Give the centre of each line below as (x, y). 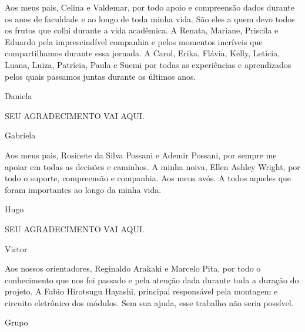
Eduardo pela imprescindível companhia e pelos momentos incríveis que (134, 41)
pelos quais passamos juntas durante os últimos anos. (100, 76)
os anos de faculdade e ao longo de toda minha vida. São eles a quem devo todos (150, 18)
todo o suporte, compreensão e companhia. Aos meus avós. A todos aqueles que (148, 178)
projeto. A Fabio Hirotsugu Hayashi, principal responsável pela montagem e (141, 291)
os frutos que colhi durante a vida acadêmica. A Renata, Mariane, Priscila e (142, 30)
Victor (16, 248)
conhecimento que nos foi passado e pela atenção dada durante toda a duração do (152, 280)
